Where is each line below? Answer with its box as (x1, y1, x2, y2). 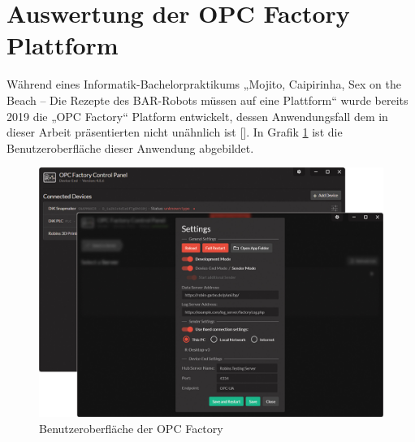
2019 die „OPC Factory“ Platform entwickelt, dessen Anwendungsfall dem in (6, 107, 388, 124)
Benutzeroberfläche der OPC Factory (39, 419, 223, 436)
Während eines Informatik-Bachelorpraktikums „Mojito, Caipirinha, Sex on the (6, 76, 401, 93)
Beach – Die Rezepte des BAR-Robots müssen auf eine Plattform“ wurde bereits (6, 91, 409, 108)
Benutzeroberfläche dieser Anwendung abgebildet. (6, 139, 254, 156)
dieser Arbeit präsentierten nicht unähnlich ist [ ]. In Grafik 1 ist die (6, 123, 343, 141)
